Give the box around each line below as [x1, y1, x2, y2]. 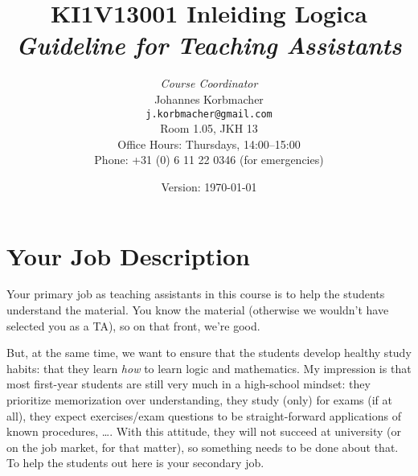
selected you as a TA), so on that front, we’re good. [6, 317, 260, 334]
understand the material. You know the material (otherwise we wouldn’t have [6, 302, 389, 318]
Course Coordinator [160, 75, 258, 92]
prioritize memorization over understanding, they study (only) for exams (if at [6, 392, 393, 408]
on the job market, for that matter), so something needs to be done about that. [6, 438, 399, 455]
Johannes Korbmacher [154, 90, 264, 107]
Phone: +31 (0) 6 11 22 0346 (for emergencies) [94, 151, 324, 168]
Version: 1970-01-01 [161, 178, 257, 195]
